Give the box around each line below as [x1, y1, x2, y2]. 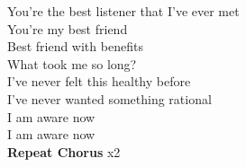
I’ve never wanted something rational [7, 89, 212, 108]
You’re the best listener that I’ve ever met [7, 2, 240, 20]
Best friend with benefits [7, 37, 143, 56]
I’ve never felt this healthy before [7, 72, 191, 91]
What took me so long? [7, 54, 137, 73]
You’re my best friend [7, 19, 128, 38]
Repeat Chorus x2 [7, 142, 121, 161]
